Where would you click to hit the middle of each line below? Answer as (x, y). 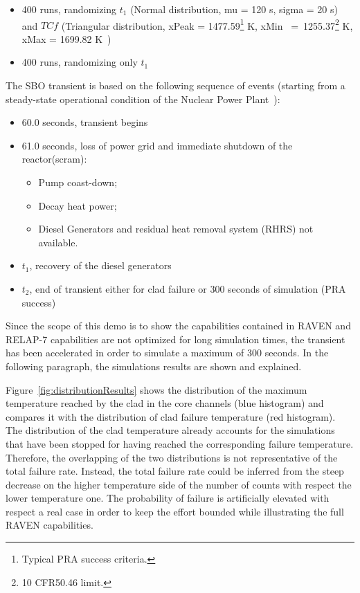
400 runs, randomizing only (80, 62)
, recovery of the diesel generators (100, 265)
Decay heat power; (78, 205)
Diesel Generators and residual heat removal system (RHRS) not (176, 229)
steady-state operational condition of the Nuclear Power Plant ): (143, 99)
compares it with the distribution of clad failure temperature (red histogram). (171, 416)
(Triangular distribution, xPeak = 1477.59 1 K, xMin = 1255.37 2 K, (207, 24)
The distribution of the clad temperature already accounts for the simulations (170, 430)
